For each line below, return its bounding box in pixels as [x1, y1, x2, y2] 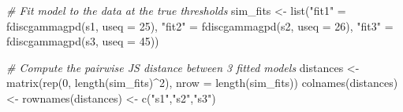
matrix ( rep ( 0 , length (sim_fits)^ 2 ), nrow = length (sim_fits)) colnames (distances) [6, 74, 398, 91]
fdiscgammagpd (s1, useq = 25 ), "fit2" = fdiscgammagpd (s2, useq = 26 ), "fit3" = [6, 17, 394, 34]
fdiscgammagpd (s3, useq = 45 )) [6, 33, 159, 49]
